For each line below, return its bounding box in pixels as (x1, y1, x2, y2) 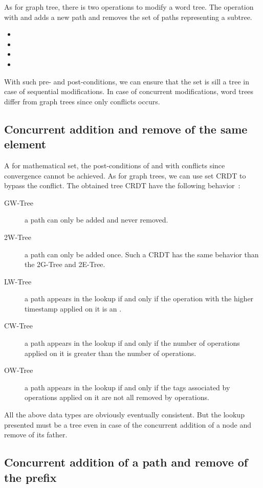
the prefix (4, 469, 57, 485)
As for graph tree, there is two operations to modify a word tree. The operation (4, 2, 254, 12)
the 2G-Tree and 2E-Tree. (25, 259, 105, 270)
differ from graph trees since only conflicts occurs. (4, 96, 160, 106)
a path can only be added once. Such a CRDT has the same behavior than (25, 249, 259, 259)
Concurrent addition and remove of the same (4, 121, 248, 137)
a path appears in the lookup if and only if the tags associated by (25, 382, 230, 392)
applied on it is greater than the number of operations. (25, 347, 196, 358)
